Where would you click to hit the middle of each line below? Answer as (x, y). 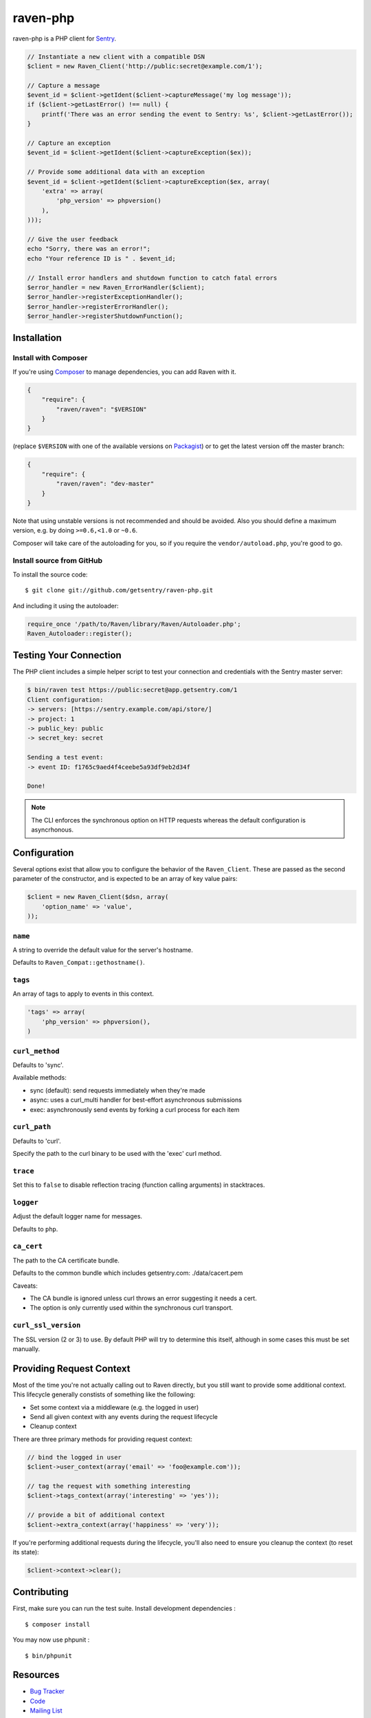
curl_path (32, 1127)
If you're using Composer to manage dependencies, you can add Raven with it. (124, 372)
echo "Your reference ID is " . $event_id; (102, 258)
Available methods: (40, 1078)
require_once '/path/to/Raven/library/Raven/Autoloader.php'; (134, 624)
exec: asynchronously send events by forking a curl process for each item (135, 1109)
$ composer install (58, 1624)
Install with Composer (50, 358)
